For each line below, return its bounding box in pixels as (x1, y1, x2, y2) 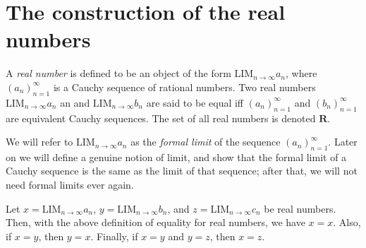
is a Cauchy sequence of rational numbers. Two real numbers (53, 79, 316, 94)
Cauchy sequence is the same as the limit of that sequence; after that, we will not (6, 163, 358, 178)
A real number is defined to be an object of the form (6, 66, 231, 81)
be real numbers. (264, 201, 336, 215)
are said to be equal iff (146, 95, 244, 110)
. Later (328, 134, 358, 149)
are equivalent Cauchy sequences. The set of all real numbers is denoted (6, 110, 316, 125)
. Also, (333, 215, 361, 230)
